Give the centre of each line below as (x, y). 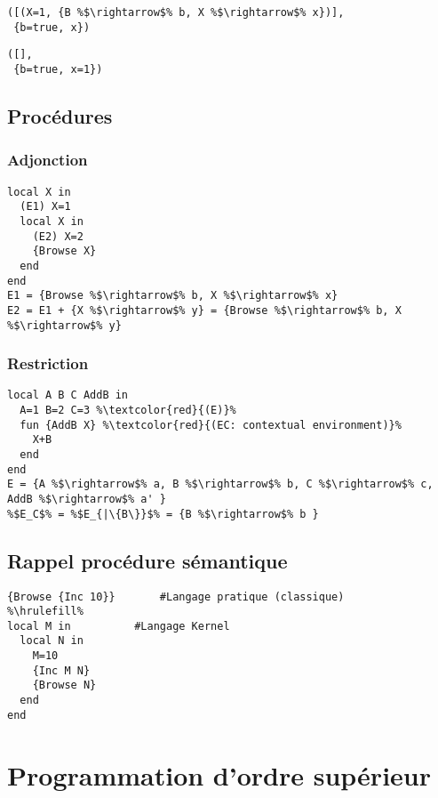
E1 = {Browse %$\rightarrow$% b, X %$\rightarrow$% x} (173, 296)
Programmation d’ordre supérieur (219, 774)
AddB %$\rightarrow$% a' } (87, 499)
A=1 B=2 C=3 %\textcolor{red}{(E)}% (128, 411)
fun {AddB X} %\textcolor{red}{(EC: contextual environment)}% (211, 425)
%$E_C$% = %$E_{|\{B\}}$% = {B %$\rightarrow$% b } (163, 514)
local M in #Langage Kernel (119, 626)
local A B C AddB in (68, 395)
